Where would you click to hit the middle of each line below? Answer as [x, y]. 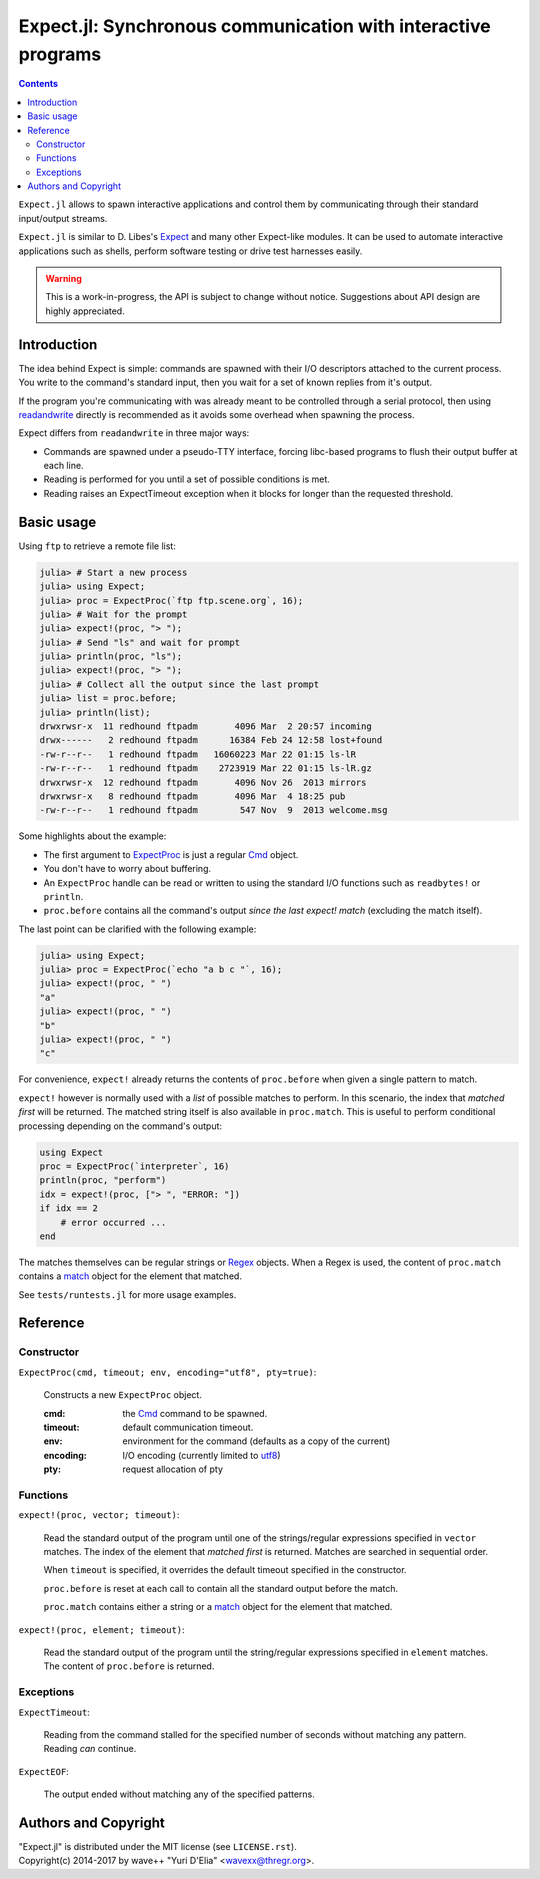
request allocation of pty [173, 1469]
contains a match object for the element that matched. [130, 1276]
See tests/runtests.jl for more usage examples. [127, 1294]
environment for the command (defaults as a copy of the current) [256, 1441]
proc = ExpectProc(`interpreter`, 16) [134, 1166]
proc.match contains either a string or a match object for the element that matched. [218, 1607]
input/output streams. [63, 218]
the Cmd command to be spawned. [195, 1413]
